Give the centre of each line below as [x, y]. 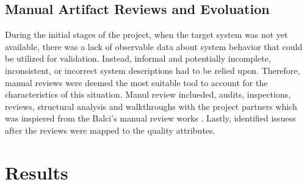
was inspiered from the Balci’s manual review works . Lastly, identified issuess [150, 118]
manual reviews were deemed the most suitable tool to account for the [136, 82]
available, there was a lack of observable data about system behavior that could [154, 46]
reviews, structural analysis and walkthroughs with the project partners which [151, 106]
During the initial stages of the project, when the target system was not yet [146, 34]
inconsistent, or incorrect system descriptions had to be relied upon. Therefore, [153, 70]
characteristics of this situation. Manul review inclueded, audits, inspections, [148, 94]
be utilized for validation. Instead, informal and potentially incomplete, [138, 58]
